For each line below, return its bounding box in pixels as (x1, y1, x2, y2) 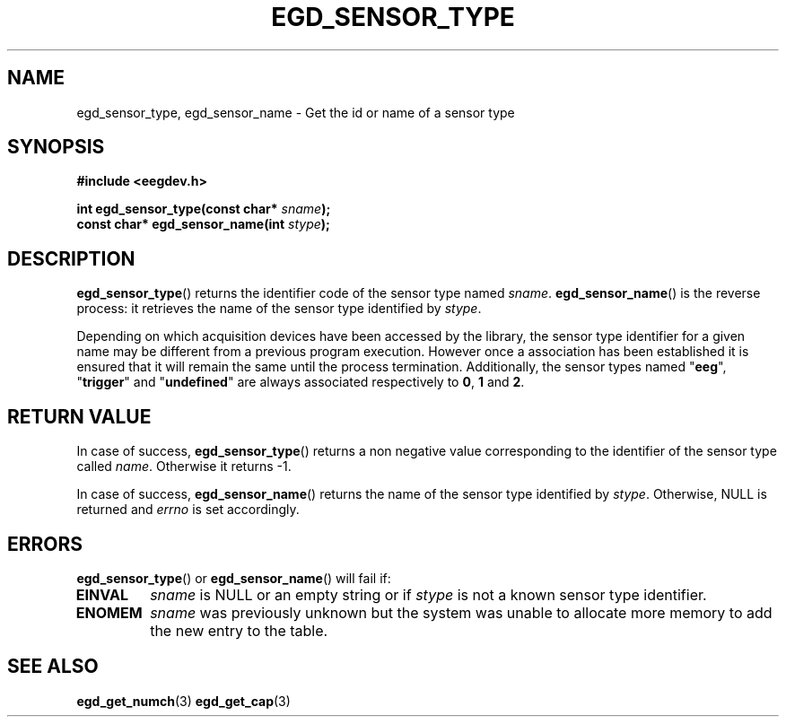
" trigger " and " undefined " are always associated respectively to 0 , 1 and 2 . (76, 374, 525, 390)
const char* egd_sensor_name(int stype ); (76, 216, 330, 232)
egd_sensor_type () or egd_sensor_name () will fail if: (76, 570, 391, 586)
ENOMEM (75, 603, 143, 622)
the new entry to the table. (150, 621, 328, 640)
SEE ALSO (7, 655, 99, 678)
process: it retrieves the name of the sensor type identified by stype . (76, 301, 482, 317)
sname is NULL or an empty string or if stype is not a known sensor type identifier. (150, 585, 707, 604)
